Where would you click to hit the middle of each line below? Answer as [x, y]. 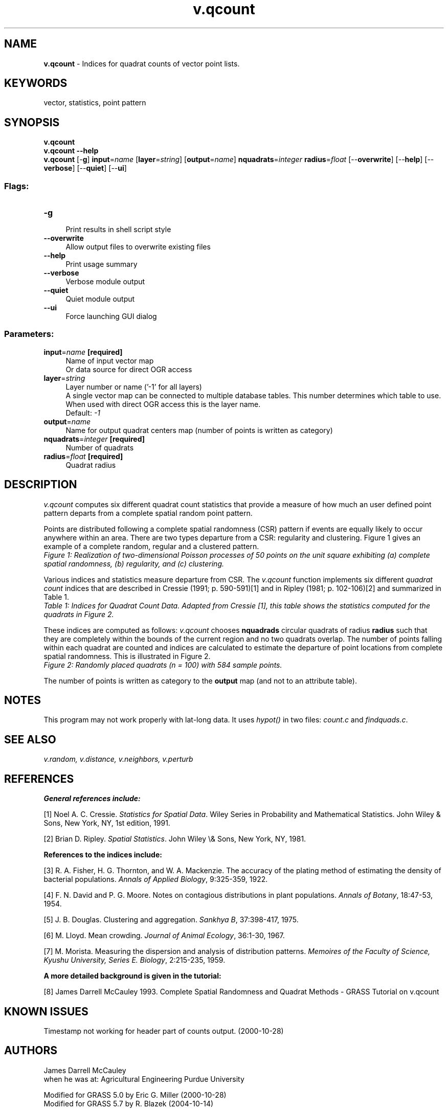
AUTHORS [31, 1051]
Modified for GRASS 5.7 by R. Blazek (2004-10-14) [129, 1103]
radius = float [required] [83, 456]
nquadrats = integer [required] [94, 439]
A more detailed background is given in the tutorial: [132, 976]
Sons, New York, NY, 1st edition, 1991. [107, 823]
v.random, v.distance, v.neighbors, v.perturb [118, 759]
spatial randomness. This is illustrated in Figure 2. [127, 656]
